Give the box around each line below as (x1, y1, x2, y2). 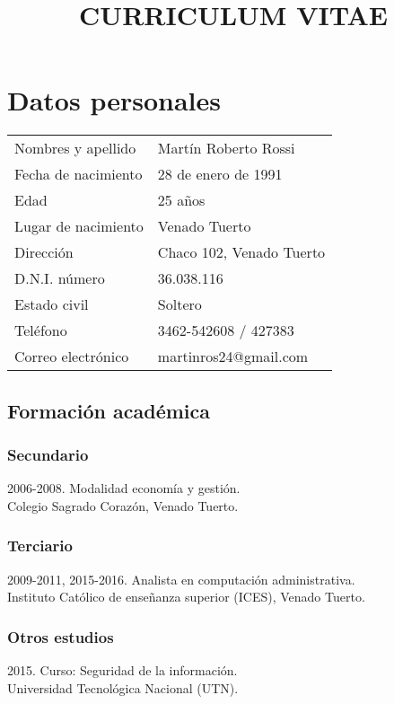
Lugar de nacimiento (14, 216, 144, 237)
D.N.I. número (14, 268, 105, 289)
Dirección (14, 242, 74, 263)
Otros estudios (7, 625, 114, 647)
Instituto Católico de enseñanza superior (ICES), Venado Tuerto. (7, 587, 365, 606)
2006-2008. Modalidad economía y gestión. (7, 479, 241, 497)
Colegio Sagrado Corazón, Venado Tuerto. (7, 496, 239, 515)
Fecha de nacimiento (14, 163, 143, 185)
